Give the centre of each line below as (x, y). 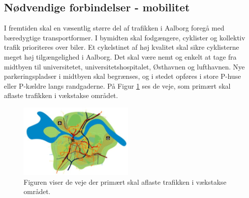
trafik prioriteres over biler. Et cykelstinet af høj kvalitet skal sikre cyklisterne (122, 47)
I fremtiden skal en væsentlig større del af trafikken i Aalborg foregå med (114, 28)
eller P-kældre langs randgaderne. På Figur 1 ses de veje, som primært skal (117, 85)
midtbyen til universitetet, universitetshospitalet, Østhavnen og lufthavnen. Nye (124, 66)
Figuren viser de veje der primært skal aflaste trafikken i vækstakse (125, 181)
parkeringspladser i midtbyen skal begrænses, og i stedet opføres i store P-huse (123, 76)
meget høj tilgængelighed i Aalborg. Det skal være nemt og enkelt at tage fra (120, 56)
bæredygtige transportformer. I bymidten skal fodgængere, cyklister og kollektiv (125, 37)
